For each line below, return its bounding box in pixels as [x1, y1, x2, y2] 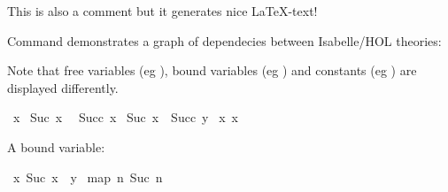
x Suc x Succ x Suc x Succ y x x [12, 108, 238, 127]
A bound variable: [7, 137, 105, 156]
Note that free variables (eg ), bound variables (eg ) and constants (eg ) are [7, 61, 417, 80]
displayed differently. [7, 78, 119, 96]
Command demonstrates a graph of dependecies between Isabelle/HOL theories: [7, 31, 442, 50]
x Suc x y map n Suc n [12, 167, 163, 186]
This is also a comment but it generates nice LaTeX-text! [7, 2, 318, 19]
